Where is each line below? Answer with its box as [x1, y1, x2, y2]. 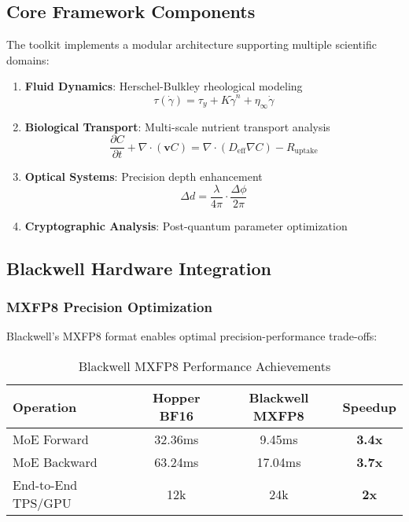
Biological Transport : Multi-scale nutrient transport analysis [24, 118, 330, 134]
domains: [6, 51, 50, 68]
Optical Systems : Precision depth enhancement [24, 168, 263, 185]
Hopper [153, 388, 201, 406]
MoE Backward [13, 453, 98, 471]
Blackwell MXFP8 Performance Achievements [78, 357, 331, 375]
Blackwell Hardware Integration [6, 255, 272, 280]
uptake [294, 147, 318, 156]
